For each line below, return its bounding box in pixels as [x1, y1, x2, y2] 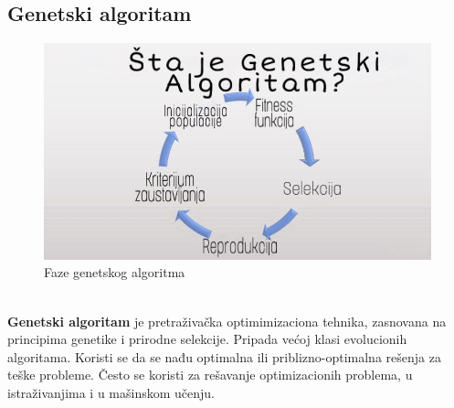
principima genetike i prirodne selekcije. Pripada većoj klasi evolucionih [7, 329, 407, 349]
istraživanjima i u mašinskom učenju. [7, 382, 215, 402]
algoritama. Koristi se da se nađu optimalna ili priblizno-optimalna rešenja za [7, 347, 441, 366]
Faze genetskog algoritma [44, 263, 185, 282]
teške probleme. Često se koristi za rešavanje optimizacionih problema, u [7, 365, 413, 384]
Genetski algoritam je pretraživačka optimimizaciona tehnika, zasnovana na [7, 311, 447, 330]
